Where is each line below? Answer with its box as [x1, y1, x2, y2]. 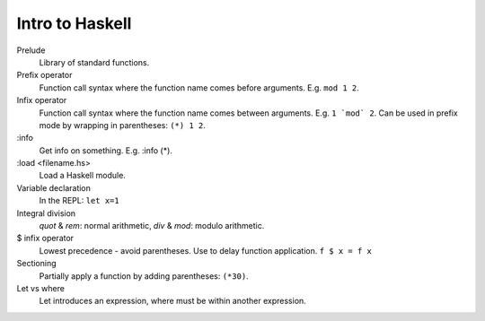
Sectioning [16, 258, 57, 269]
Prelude [16, 45, 46, 56]
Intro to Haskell [16, 13, 132, 33]
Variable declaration [16, 182, 92, 193]
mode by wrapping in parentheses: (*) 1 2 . [39, 119, 206, 130]
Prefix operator [16, 70, 73, 81]
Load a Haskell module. [39, 170, 126, 181]
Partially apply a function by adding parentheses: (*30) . [39, 270, 249, 282]
